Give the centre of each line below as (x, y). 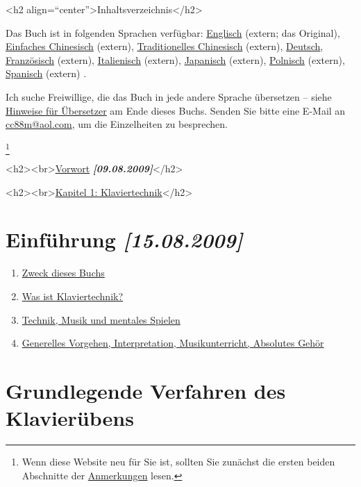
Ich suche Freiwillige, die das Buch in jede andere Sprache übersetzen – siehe (169, 96)
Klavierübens (70, 418)
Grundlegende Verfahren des (146, 390)
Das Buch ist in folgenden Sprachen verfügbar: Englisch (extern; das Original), (173, 32)
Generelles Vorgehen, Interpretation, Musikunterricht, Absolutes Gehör (173, 343)
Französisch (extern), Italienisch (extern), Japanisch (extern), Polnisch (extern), (175, 59)
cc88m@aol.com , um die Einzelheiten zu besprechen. (117, 124)
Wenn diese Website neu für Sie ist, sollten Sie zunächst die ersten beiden (178, 462)
